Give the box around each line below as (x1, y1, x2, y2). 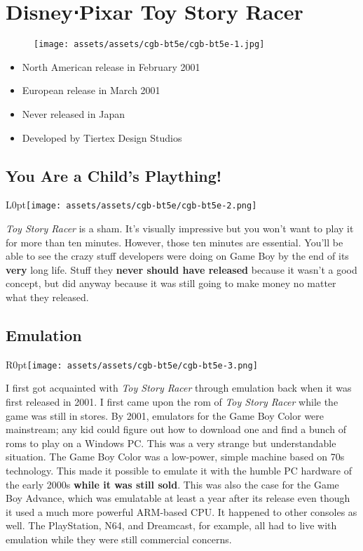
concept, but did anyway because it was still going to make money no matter (6, 276, 336, 291)
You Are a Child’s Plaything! (6, 164, 222, 186)
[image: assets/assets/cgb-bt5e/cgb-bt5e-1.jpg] (34, 39, 265, 50)
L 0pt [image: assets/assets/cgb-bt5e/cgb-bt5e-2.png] (6, 197, 257, 212)
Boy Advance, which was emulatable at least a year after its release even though (6, 491, 350, 505)
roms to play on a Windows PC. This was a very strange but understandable (6, 435, 336, 450)
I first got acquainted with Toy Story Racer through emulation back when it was (6, 380, 352, 395)
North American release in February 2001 (22, 59, 200, 74)
